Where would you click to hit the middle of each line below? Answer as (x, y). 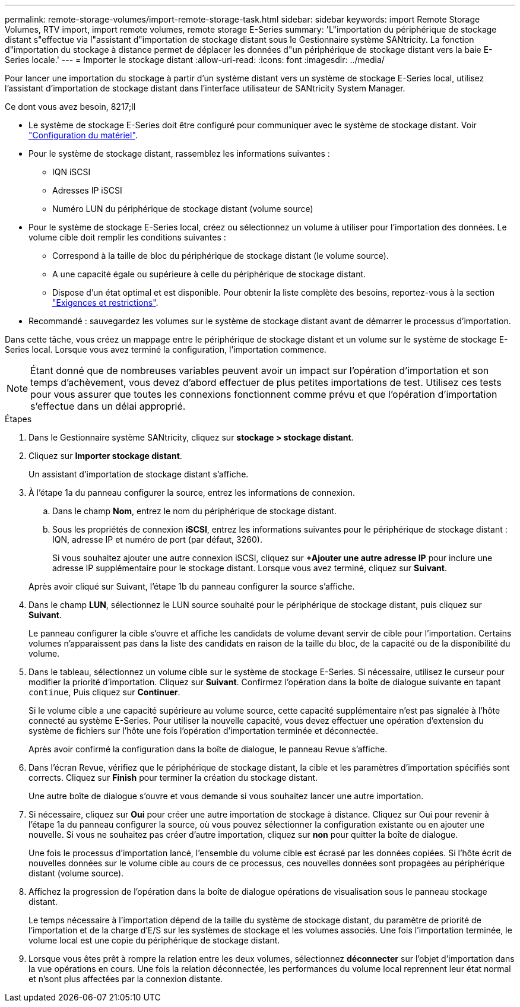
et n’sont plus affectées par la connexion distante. (126, 979)
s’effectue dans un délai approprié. (108, 406)
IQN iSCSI (72, 172)
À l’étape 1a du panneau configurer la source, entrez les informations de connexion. (192, 493)
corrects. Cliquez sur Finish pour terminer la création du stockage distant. (173, 778)
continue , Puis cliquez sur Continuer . (104, 692)
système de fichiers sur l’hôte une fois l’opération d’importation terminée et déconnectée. (203, 731)
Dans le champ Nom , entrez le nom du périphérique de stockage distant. (194, 511)
